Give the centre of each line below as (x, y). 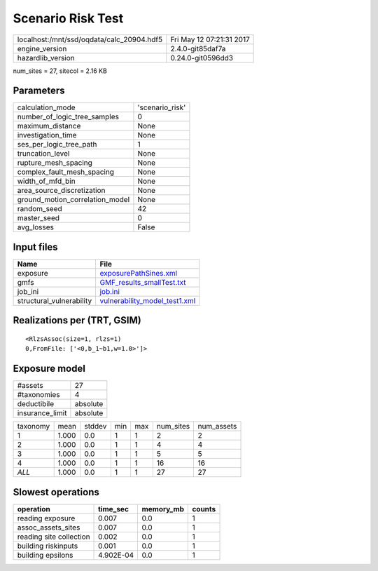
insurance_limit (42, 413)
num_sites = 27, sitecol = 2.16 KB (60, 71)
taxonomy (34, 426)
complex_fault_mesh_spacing (66, 172)
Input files (36, 247)
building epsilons (45, 555)
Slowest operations (56, 492)
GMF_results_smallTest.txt (143, 282)
